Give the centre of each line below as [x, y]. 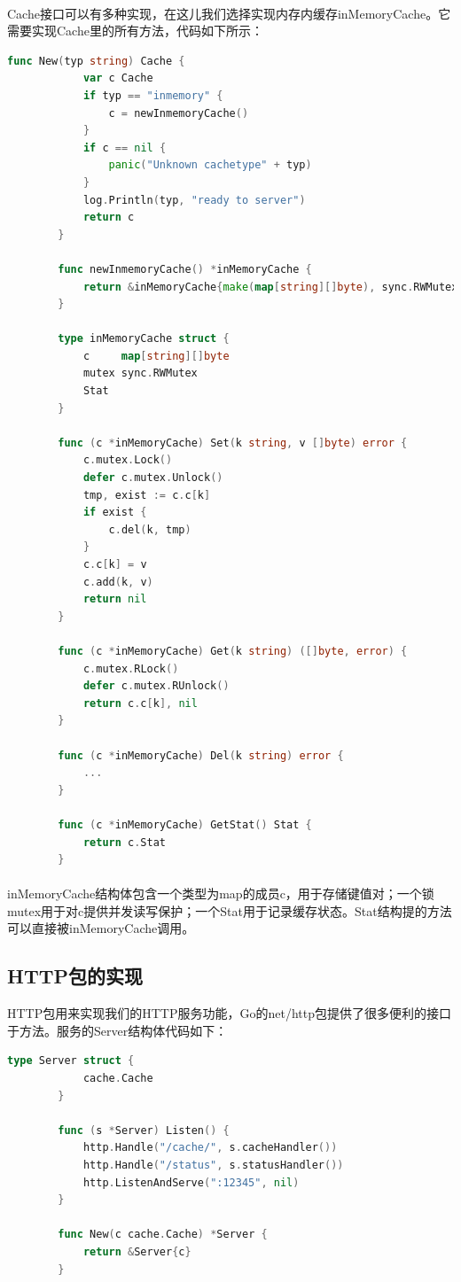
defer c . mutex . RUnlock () [156, 686]
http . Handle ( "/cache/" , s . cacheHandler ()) [210, 1148]
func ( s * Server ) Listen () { [144, 1130]
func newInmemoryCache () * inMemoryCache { [185, 269]
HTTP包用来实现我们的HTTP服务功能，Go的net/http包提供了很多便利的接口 [230, 1013]
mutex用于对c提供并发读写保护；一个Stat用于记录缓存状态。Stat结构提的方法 [230, 910]
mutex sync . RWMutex [140, 373]
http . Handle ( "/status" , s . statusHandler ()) [213, 1165]
